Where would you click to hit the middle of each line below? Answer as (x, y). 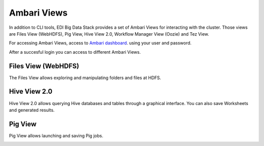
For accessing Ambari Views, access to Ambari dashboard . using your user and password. (100, 43)
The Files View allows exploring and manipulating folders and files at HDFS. (85, 78)
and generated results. (32, 110)
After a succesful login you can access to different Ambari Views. (75, 52)
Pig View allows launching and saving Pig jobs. (56, 136)
